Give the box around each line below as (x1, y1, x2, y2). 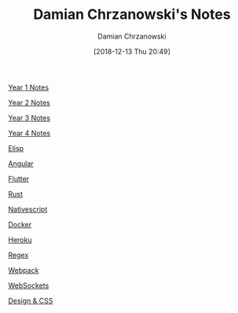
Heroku (8, 234, 32, 245)
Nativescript (8, 204, 48, 214)
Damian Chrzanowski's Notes (33, 6, 231, 24)
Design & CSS (8, 296, 53, 305)
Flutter (8, 174, 30, 183)
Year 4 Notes (8, 128, 51, 138)
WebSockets (8, 281, 49, 290)
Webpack (8, 265, 39, 274)
